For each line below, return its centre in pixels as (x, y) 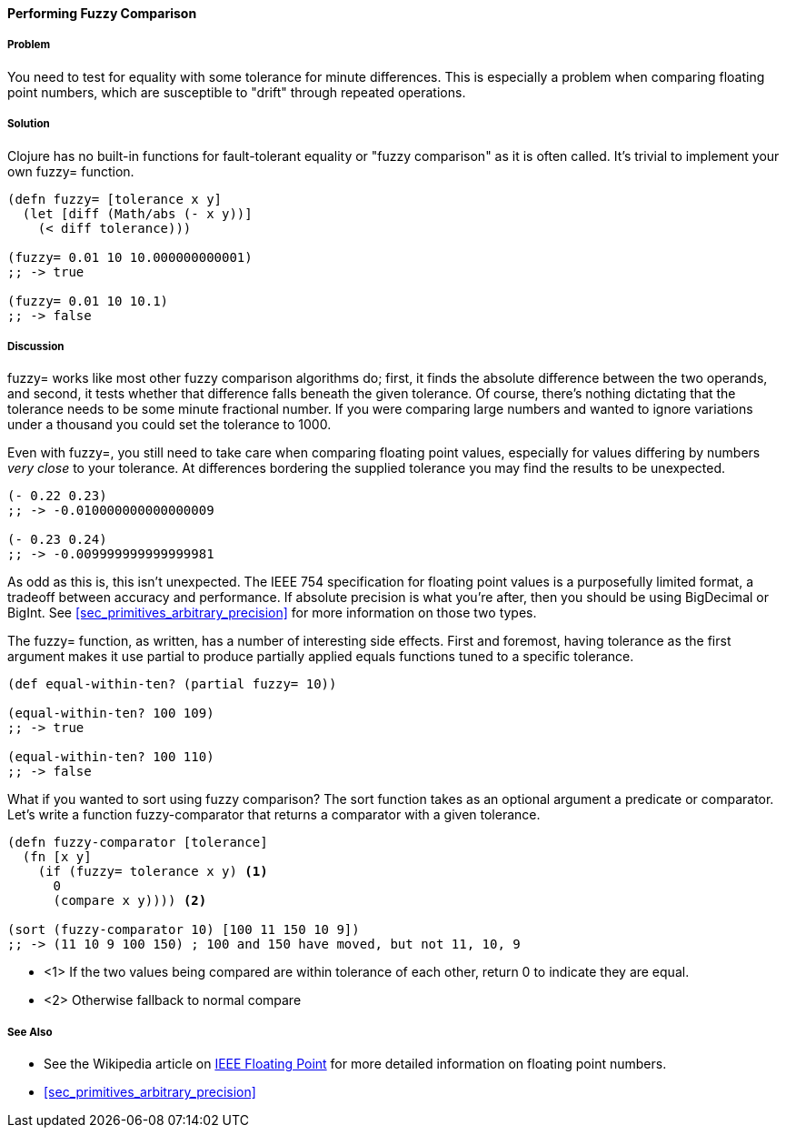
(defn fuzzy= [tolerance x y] (115, 199)
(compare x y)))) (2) (130, 901)
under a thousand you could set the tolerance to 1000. (169, 425)
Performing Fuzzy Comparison (102, 13)
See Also (30, 1032)
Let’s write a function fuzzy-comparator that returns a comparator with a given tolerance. (274, 815)
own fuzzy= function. (71, 171)
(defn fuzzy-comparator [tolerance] (138, 843)
